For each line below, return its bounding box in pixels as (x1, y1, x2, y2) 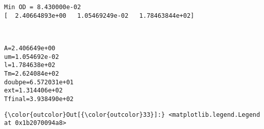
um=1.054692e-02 (4, 53, 59, 60)
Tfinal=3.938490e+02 (4, 95, 74, 103)
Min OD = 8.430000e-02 (4, 4, 81, 11)
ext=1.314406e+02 (4, 87, 63, 94)
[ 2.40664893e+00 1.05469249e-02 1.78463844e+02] (4, 12, 195, 19)
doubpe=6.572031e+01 (4, 78, 74, 86)
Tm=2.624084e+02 (4, 70, 59, 77)
